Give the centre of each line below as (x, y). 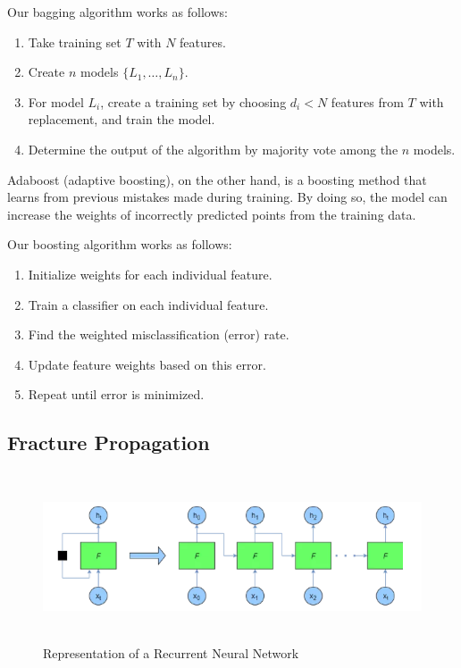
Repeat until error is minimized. (116, 394)
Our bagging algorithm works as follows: (117, 12)
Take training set (75, 42)
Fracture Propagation (109, 443)
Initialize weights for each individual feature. (150, 274)
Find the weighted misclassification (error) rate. (159, 334)
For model (56, 101)
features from (367, 101)
